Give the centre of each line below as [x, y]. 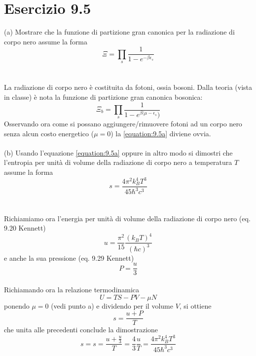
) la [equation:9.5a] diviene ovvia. [161, 133]
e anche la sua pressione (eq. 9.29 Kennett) [69, 257]
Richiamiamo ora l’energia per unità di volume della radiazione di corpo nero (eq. [127, 218]
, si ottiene [195, 305]
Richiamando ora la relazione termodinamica [72, 289]
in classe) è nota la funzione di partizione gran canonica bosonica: [103, 97]
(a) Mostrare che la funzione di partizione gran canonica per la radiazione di [119, 32]
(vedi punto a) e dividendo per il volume [112, 305]
